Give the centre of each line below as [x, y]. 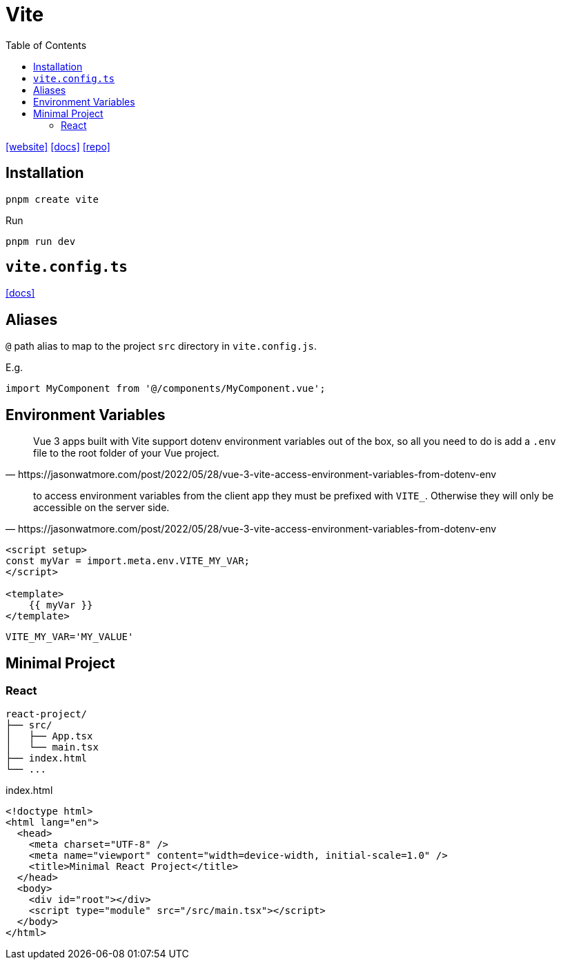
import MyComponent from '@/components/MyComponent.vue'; [166, 389]
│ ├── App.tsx [49, 736]
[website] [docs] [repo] [58, 146]
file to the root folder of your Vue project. [126, 453]
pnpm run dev [41, 241]
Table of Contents [46, 45]
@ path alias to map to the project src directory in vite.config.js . [161, 346]
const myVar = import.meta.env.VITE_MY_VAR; [128, 561]
